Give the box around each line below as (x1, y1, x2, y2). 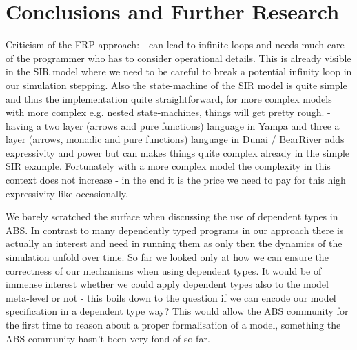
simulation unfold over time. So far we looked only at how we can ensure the (6, 250, 329, 264)
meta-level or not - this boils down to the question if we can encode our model (6, 290, 336, 304)
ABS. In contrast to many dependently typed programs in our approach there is (6, 222, 344, 237)
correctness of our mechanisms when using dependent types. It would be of (6, 263, 322, 278)
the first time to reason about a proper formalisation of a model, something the (6, 318, 341, 331)
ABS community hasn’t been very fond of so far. (6, 331, 210, 345)
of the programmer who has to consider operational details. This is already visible (6, 50, 351, 65)
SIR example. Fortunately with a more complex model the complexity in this (6, 159, 331, 173)
